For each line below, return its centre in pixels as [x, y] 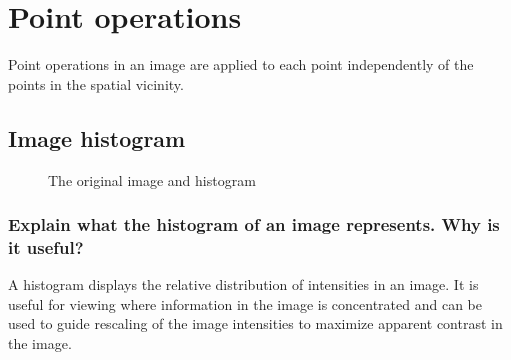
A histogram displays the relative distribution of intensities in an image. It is [243, 284]
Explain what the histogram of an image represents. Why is [254, 224]
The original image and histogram [152, 179]
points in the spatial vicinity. [96, 83]
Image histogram [97, 137]
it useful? [46, 246]
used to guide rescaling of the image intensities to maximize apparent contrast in [255, 323]
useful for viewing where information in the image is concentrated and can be [245, 303]
